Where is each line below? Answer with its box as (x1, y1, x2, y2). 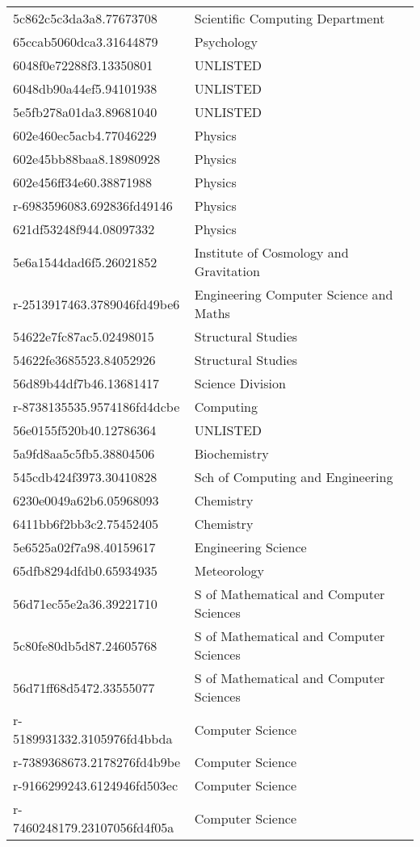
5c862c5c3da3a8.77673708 (13, 9, 157, 27)
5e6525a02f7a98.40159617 (13, 538, 156, 556)
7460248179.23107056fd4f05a (13, 818, 174, 837)
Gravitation (194, 262, 260, 280)
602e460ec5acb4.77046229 (13, 126, 157, 145)
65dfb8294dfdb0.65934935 (13, 561, 157, 580)
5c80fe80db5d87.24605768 (13, 635, 157, 655)
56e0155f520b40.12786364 (13, 421, 157, 439)
